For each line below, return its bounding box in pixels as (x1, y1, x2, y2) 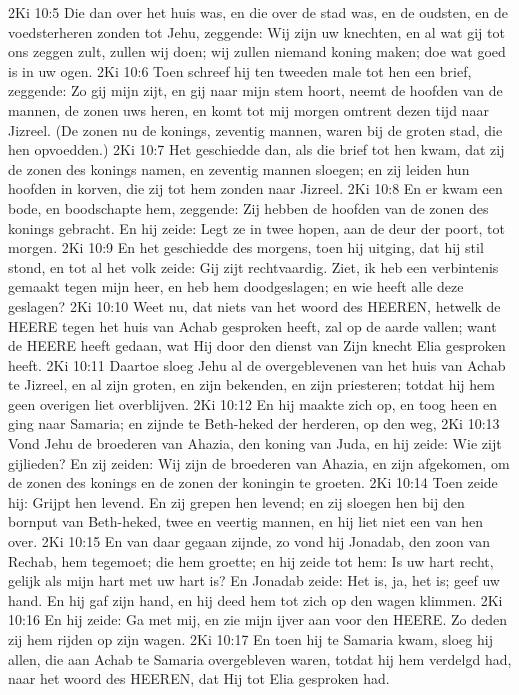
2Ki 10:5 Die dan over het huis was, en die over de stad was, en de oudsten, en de (8, 2, 508, 22)
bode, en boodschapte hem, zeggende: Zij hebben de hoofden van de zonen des (8, 197, 489, 218)
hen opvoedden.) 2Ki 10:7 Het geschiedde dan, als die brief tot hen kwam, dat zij (8, 139, 505, 160)
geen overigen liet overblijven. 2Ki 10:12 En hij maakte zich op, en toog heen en (8, 393, 498, 414)
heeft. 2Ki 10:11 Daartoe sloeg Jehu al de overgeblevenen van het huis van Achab (8, 354, 506, 375)
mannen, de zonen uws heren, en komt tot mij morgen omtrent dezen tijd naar (8, 99, 489, 120)
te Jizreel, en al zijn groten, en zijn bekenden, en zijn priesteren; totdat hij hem (8, 374, 495, 395)
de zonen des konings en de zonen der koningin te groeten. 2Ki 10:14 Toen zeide (8, 472, 498, 493)
